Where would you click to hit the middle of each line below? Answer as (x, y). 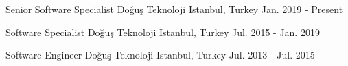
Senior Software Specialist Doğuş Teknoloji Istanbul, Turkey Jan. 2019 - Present (174, 9)
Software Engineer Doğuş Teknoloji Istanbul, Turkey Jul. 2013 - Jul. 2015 (160, 55)
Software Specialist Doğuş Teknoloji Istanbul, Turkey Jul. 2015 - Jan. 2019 (163, 32)
